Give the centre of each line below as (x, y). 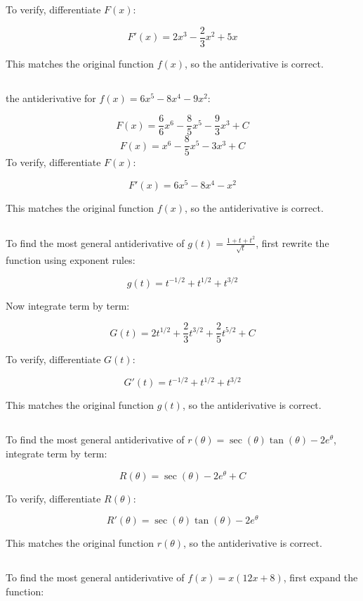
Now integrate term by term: (68, 305)
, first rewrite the (292, 242)
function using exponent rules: (71, 259)
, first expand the (321, 577)
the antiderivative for (51, 97)
